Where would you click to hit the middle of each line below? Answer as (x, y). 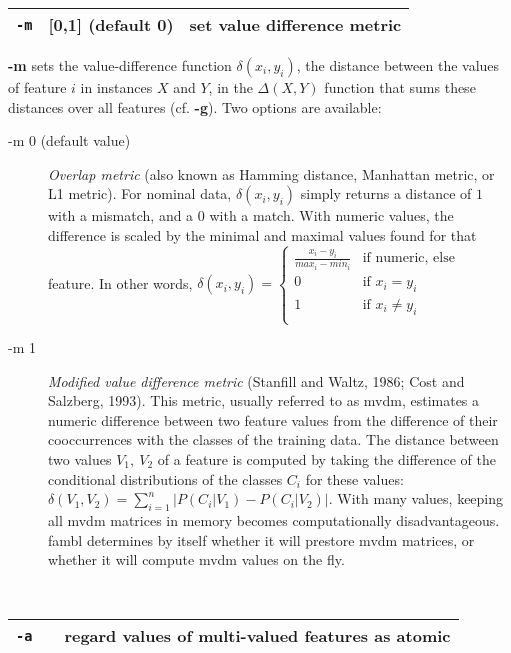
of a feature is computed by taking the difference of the (326, 458)
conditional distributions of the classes (165, 478)
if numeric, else (408, 258)
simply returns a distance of (386, 193)
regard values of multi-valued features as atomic (257, 636)
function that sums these (400, 87)
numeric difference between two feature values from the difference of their (273, 419)
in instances (116, 87)
